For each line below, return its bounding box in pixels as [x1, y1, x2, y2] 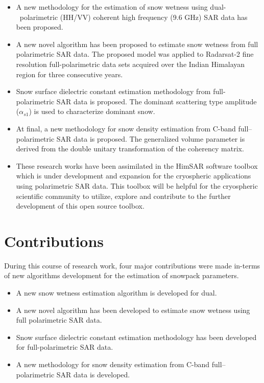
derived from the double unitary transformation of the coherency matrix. [16, 143, 244, 154]
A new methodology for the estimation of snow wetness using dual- [16, 2, 226, 12]
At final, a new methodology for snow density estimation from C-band [16, 123, 236, 133]
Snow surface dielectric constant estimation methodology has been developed [16, 331, 257, 342]
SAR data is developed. [56, 369, 130, 379]
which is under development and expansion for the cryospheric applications [16, 170, 251, 181]
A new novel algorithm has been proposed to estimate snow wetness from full [16, 38, 258, 49]
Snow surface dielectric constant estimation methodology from [16, 86, 211, 97]
